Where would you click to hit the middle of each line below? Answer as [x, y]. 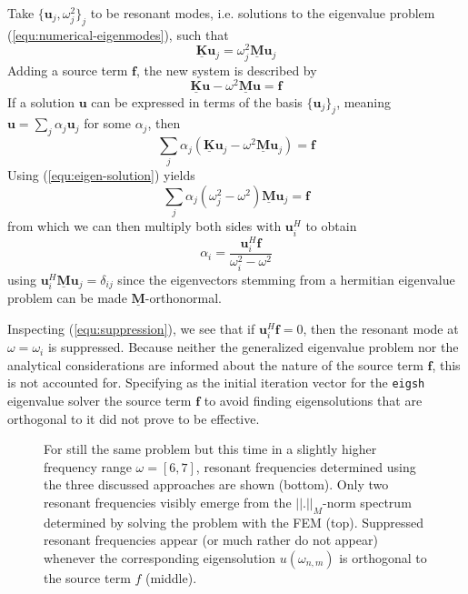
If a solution [41, 101]
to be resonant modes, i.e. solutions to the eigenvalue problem [263, 13]
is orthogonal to [383, 557]
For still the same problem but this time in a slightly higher [210, 449]
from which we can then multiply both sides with [144, 226]
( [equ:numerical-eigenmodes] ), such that [118, 34]
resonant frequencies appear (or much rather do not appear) [211, 540]
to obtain [331, 226]
